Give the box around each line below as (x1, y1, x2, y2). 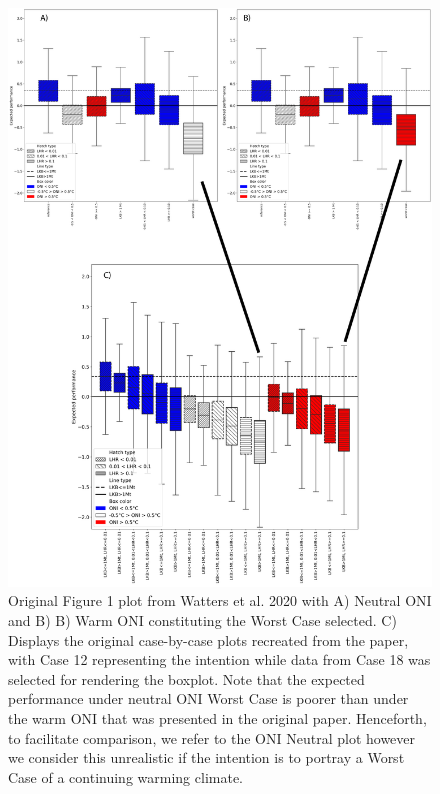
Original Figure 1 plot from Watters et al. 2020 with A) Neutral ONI (8, 590, 432, 611)
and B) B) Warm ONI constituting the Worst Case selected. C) (8, 610, 397, 631)
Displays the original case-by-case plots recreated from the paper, (8, 629, 409, 650)
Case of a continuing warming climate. (8, 766, 243, 787)
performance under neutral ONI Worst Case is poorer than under (8, 688, 409, 709)
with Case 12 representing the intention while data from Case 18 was (8, 649, 431, 670)
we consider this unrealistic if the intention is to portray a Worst (8, 747, 405, 768)
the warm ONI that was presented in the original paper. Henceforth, (8, 708, 427, 729)
